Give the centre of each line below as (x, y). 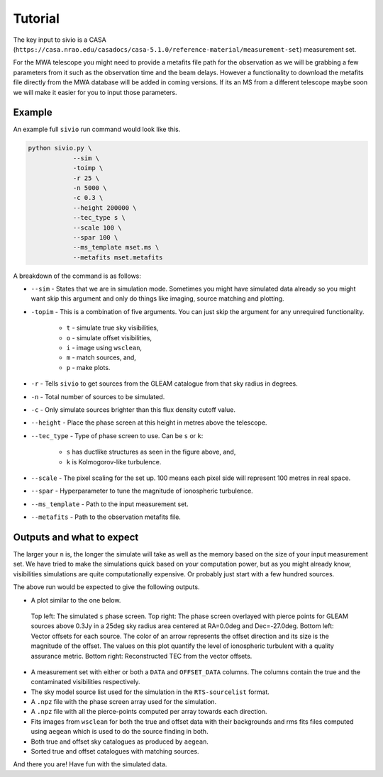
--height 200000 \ (105, 208)
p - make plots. (88, 367)
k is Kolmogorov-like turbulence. (114, 462)
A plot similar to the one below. (76, 600)
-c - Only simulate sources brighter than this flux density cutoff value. (133, 409)
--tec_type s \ (99, 218)
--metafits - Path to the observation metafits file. (106, 517)
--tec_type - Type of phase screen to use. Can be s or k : (117, 435)
